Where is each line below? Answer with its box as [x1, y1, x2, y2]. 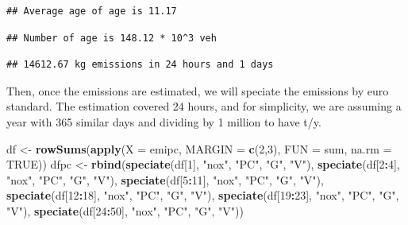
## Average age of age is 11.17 [6, 6, 177, 17]
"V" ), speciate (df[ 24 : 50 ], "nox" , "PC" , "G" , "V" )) [6, 202, 244, 219]
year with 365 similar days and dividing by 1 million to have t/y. [6, 113, 321, 130]
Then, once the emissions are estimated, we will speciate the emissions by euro [6, 82, 389, 99]
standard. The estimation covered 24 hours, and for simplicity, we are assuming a [6, 98, 402, 114]
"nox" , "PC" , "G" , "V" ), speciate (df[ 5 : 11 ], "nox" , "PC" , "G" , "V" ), [6, 171, 324, 188]
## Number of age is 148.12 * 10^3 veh [6, 32, 217, 44]
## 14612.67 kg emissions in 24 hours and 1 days [6, 59, 274, 71]
